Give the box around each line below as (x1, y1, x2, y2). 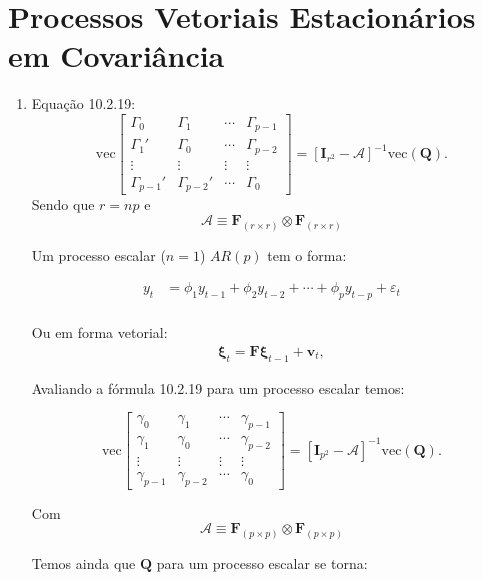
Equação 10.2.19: (31, 93, 136, 114)
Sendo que (31, 194, 95, 215)
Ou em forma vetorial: (31, 322, 168, 343)
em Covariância (8, 35, 225, 76)
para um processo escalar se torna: (156, 553, 368, 574)
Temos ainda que (31, 553, 136, 574)
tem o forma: (267, 244, 347, 265)
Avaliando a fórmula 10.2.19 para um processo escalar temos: (31, 377, 405, 398)
